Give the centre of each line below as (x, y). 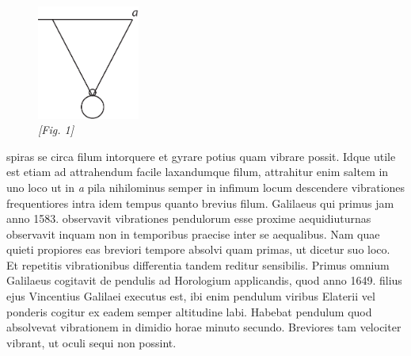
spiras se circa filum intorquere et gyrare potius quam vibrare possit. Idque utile (201, 156)
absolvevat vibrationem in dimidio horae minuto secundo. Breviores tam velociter (204, 327)
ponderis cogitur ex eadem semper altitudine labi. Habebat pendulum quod (189, 311)
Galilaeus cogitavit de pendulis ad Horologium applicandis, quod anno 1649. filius (204, 280)
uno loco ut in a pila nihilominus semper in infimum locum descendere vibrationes (206, 187)
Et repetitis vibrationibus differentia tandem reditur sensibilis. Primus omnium (198, 264)
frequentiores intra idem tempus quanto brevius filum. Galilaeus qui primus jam (200, 203)
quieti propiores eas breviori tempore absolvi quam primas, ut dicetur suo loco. (198, 249)
